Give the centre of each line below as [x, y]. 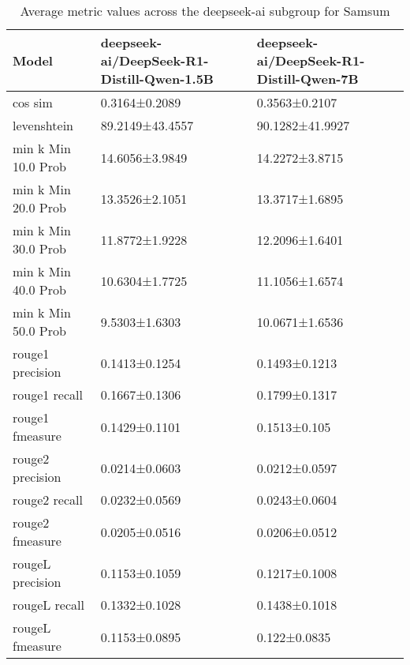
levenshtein [43, 125]
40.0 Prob [39, 289]
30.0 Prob [39, 248]
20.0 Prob [39, 207]
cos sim [33, 102]
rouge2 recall [48, 500]
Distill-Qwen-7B [307, 79]
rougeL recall [48, 605]
